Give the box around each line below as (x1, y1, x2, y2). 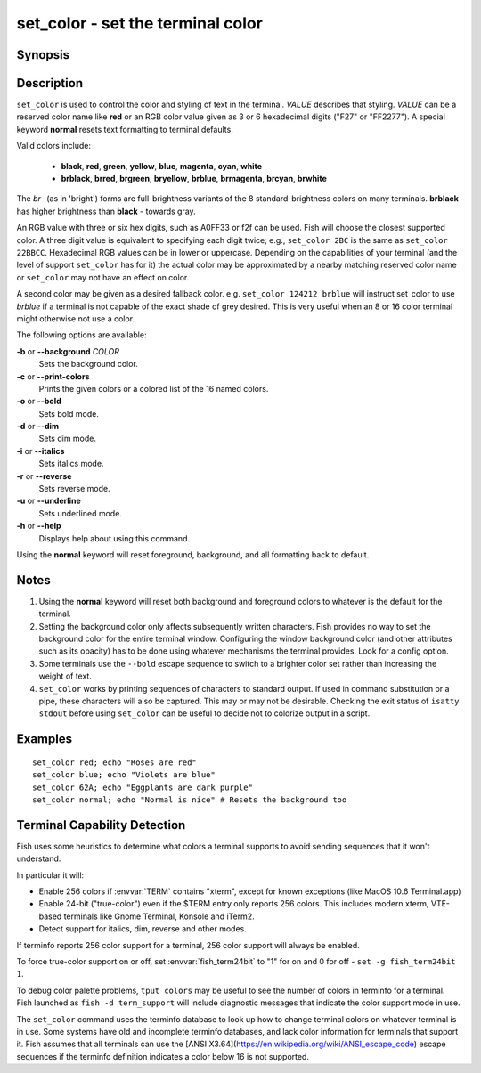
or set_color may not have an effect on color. (16, 272, 190, 282)
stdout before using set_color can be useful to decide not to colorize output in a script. (38, 708, 371, 719)
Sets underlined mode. (38, 508, 122, 518)
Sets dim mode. (38, 433, 97, 444)
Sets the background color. (38, 359, 138, 370)
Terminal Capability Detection (16, 817, 186, 833)
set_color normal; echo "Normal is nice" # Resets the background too (32, 794, 347, 805)
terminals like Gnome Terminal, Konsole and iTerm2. (63, 911, 255, 922)
